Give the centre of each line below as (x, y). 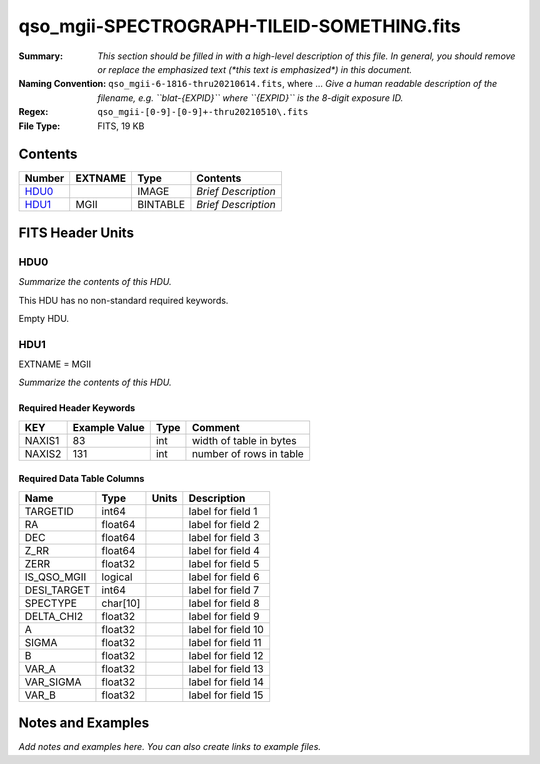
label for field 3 (224, 537)
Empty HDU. (44, 318)
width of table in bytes (244, 440)
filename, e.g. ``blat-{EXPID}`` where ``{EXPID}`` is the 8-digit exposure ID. (250, 97)
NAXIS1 (42, 440)
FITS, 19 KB (121, 126)
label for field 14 (226, 682)
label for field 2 (224, 524)
